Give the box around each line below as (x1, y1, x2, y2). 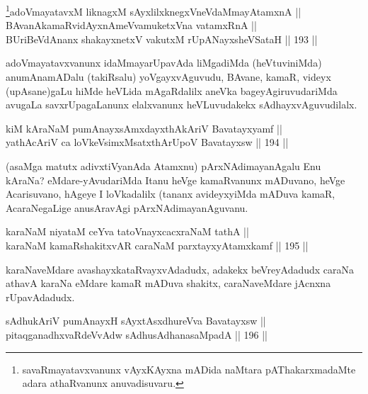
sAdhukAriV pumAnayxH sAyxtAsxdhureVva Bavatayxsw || (6, 313, 266, 328)
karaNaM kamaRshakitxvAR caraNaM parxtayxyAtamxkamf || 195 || (6, 237, 309, 252)
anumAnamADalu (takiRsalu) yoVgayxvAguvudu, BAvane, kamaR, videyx (6, 69, 331, 84)
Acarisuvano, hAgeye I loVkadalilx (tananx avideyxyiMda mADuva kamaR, (6, 186, 335, 201)
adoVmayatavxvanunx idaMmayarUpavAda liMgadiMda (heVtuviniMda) (6, 55, 322, 70)
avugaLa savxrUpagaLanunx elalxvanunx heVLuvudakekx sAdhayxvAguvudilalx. (6, 97, 357, 112)
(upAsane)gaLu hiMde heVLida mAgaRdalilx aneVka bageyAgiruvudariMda (6, 83, 338, 98)
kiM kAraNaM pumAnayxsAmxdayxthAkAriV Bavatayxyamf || (6, 120, 282, 135)
